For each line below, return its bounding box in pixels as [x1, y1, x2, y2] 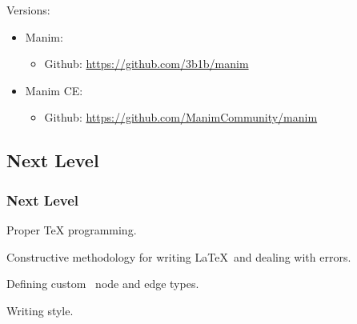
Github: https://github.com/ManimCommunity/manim [44, 109, 318, 126]
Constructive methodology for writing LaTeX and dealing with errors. [6, 248, 351, 265]
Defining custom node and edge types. [6, 275, 199, 292]
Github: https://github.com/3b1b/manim [44, 55, 249, 72]
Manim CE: [25, 82, 83, 98]
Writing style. [6, 302, 74, 318]
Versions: [6, 2, 50, 18]
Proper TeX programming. [6, 221, 137, 238]
